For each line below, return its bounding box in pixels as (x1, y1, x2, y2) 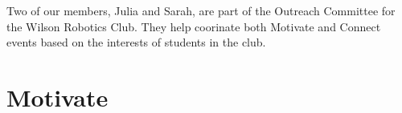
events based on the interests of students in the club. (6, 34, 266, 50)
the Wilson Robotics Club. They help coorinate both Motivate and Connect (6, 18, 381, 34)
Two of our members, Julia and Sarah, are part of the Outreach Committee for (6, 2, 396, 18)
